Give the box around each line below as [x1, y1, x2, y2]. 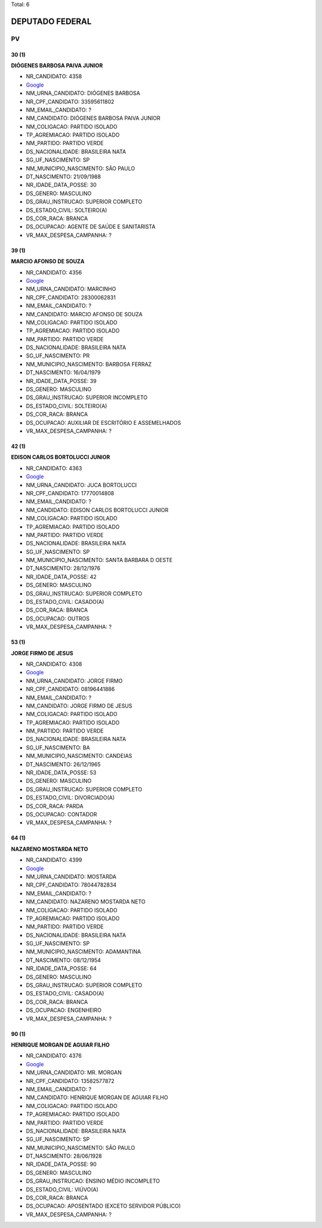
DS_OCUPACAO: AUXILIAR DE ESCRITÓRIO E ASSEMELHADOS [26, 419, 181, 426]
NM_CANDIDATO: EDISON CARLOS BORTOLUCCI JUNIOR [26, 506, 169, 513]
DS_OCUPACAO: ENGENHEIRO [26, 1007, 101, 1014]
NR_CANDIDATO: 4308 [26, 660, 82, 668]
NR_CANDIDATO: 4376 [26, 1052, 82, 1059]
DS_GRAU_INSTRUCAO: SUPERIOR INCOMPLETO [26, 394, 148, 401]
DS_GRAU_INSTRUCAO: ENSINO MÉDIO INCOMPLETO [26, 1177, 160, 1184]
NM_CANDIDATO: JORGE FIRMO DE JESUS [26, 702, 132, 709]
